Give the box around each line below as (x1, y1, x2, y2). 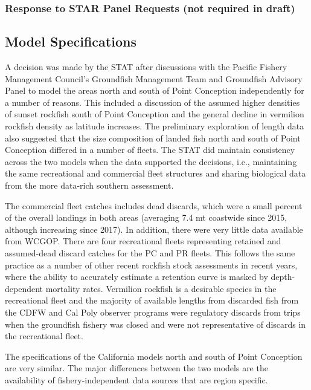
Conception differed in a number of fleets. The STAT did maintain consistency (5, 143, 295, 156)
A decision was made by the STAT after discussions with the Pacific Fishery (5, 60, 287, 73)
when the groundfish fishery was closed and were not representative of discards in (5, 317, 306, 330)
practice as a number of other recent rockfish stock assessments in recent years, (5, 258, 298, 271)
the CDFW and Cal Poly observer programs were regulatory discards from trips (5, 305, 301, 318)
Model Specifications (5, 32, 136, 51)
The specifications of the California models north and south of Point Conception (5, 349, 303, 362)
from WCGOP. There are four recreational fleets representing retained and (5, 235, 281, 247)
